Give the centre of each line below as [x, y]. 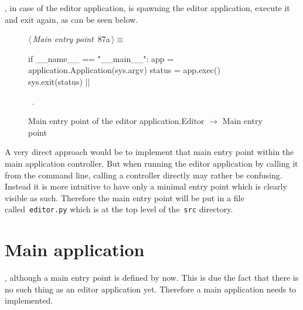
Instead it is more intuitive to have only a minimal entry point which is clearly [146, 186]
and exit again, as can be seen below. [72, 19]
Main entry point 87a [71, 39]
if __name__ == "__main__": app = [101, 58]
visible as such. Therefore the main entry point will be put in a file [125, 197]
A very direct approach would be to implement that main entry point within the [149, 152]
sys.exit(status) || [59, 81]
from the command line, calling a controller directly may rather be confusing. [144, 175]
